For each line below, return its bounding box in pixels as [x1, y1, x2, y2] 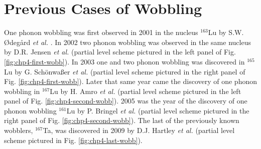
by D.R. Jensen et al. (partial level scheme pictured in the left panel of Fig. [4, 46, 236, 57]
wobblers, [4, 125, 33, 135]
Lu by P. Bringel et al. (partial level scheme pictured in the [66, 105, 249, 115]
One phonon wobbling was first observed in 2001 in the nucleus [4, 27, 198, 37]
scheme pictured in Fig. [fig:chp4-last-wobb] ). [4, 134, 143, 145]
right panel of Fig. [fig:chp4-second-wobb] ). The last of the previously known [4, 115, 239, 125]
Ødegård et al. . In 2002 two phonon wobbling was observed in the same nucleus [4, 36, 251, 47]
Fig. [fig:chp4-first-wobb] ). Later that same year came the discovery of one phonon [4, 76, 257, 86]
